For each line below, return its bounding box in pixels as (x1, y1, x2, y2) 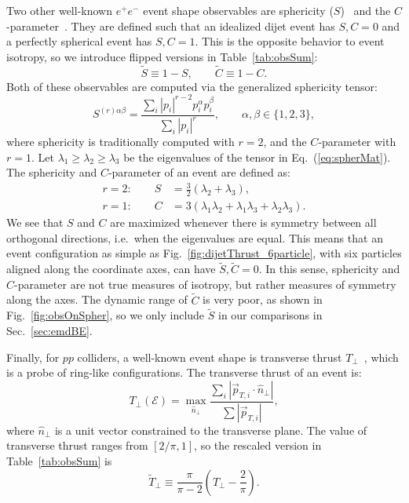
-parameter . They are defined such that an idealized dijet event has (6, 17, 335, 34)
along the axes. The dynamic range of (6, 291, 188, 308)
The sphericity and (6, 164, 97, 180)
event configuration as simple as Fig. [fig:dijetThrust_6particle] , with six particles (6, 245, 402, 261)
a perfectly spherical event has (6, 33, 152, 49)
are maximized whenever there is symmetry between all (110, 214, 377, 231)
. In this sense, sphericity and (258, 261, 400, 277)
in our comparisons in (217, 307, 323, 323)
